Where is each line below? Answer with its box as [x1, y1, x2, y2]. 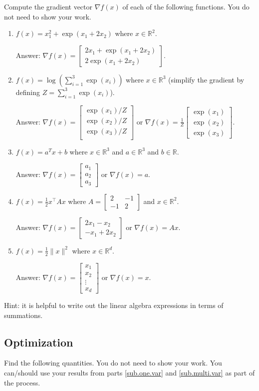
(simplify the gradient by [168, 74, 245, 84]
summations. [4, 309, 43, 320]
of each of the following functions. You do [122, 1, 250, 11]
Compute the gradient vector [4, 1, 93, 11]
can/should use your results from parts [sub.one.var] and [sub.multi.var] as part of [4, 367, 255, 378]
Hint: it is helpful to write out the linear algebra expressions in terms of [4, 300, 224, 310]
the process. [4, 377, 40, 387]
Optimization [4, 334, 73, 349]
